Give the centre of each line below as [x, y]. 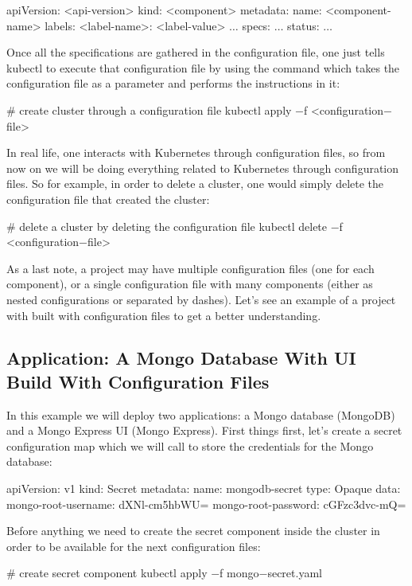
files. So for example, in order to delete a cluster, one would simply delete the [195, 184]
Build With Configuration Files [138, 381]
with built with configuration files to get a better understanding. [164, 315]
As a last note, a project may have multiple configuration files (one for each [190, 268]
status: [303, 25]
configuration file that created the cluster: [108, 199]
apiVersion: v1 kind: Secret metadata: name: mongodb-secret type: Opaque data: [204, 488]
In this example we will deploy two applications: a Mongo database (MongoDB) [201, 414]
